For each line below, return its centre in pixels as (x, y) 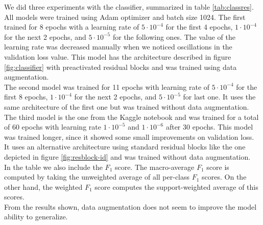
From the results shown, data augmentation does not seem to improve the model (130, 206)
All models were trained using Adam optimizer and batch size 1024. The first (125, 17)
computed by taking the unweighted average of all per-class (97, 177)
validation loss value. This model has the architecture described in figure (118, 56)
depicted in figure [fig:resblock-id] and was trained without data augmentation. (127, 156)
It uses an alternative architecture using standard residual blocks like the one (125, 147)
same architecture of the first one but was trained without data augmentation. (127, 106)
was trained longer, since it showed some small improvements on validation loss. (129, 136)
